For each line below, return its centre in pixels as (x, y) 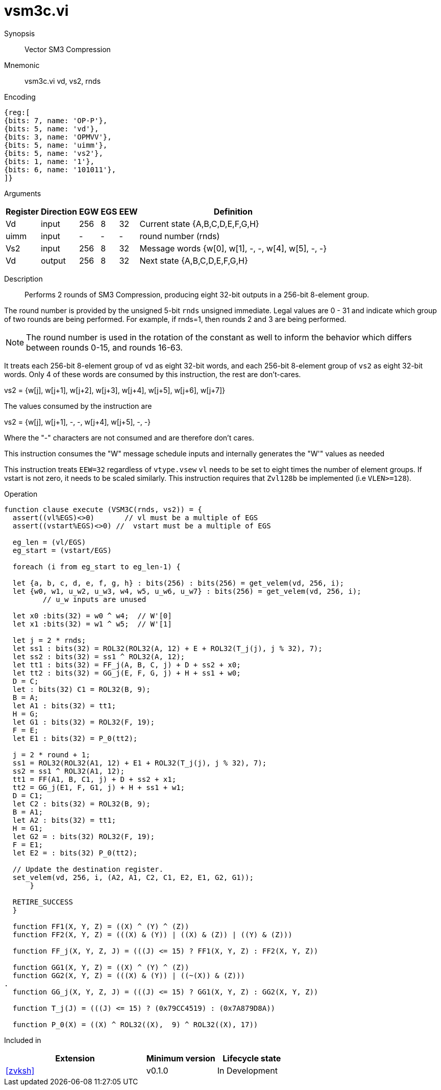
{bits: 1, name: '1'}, (50, 161)
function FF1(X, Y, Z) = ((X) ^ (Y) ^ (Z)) (101, 926)
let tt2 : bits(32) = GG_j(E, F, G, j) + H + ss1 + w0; (127, 673)
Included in (23, 1040)
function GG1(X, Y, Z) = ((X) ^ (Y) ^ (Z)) (101, 967)
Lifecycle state (252, 1058)
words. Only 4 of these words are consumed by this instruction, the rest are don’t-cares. (153, 374)
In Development (247, 1070)
